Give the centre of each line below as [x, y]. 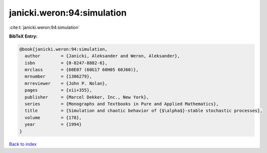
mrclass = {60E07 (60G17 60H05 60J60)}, [82, 70]
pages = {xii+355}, [58, 90]
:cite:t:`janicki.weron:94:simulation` [44, 27]
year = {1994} [53, 124]
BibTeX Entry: [23, 36]
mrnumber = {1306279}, [58, 76]
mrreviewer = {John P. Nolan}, [66, 83]
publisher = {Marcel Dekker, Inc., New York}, [87, 97]
